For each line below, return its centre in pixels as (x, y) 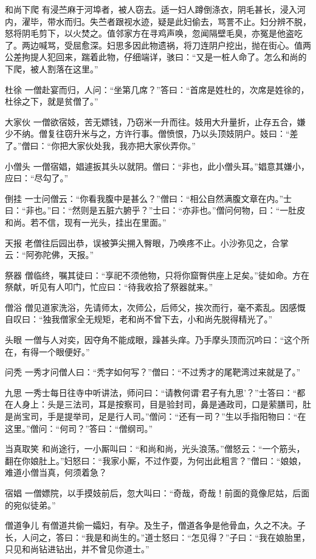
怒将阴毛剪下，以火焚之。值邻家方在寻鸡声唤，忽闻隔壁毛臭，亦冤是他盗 (149, 33)
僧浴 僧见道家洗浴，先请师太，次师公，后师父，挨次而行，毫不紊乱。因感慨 (155, 307)
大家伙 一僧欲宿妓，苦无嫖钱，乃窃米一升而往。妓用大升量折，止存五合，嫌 (155, 121)
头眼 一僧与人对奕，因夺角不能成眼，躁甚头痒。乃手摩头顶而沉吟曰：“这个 (153, 340)
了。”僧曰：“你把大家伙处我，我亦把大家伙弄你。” (100, 145)
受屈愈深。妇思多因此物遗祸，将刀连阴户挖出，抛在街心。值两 (187, 45)
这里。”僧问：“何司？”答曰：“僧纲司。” (79, 428)
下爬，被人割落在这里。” (52, 68)
